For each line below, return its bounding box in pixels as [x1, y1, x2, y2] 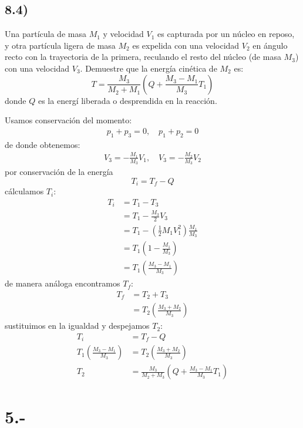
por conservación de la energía [5, 166, 113, 178]
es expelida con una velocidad [132, 39, 240, 51]
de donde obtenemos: [5, 138, 80, 150]
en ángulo [253, 39, 288, 51]
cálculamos [5, 185, 44, 197]
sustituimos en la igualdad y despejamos [5, 319, 150, 332]
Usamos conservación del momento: [5, 114, 132, 126]
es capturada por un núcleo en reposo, [157, 28, 295, 40]
